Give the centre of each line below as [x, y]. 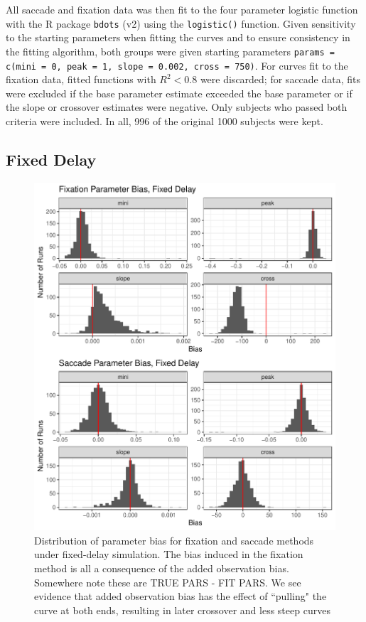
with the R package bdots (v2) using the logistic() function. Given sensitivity [181, 23]
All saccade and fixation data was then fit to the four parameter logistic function [182, 9]
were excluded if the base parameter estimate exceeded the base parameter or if [179, 93]
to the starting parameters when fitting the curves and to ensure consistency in [178, 37]
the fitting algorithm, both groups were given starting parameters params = [170, 51]
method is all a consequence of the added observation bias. [162, 568]
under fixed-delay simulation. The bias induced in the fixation [169, 554]
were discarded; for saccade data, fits [280, 79]
